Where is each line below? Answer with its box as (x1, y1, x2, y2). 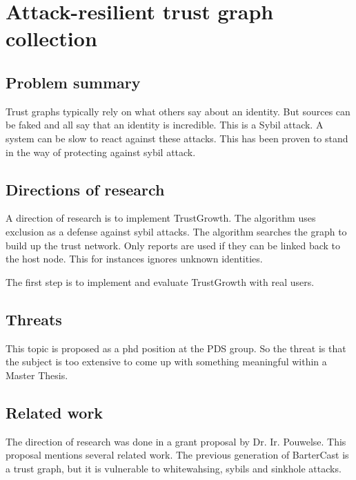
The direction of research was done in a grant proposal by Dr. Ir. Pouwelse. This (6, 434, 346, 448)
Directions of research (6, 178, 165, 200)
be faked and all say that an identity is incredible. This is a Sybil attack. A (6, 117, 324, 132)
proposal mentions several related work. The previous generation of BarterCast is (6, 448, 349, 462)
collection (6, 24, 97, 52)
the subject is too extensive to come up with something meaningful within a (6, 354, 327, 369)
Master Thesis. (6, 367, 68, 382)
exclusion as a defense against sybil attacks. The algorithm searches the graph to (6, 224, 347, 238)
